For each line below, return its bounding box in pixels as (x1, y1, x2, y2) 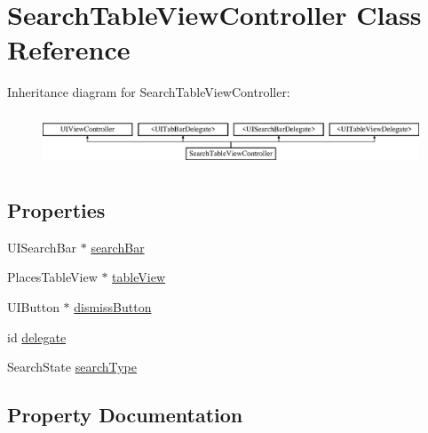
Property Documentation (7, 401, 243, 429)
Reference (7, 31, 131, 68)
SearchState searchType (7, 357, 137, 376)
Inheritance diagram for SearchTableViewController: (7, 83, 290, 101)
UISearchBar (7, 237, 77, 256)
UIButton (7, 298, 59, 317)
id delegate (7, 327, 67, 346)
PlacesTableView (7, 268, 98, 286)
